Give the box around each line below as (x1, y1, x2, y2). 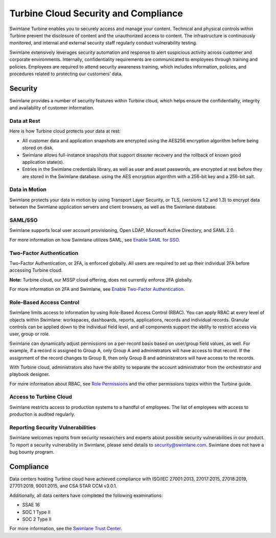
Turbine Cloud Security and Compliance (9, 8, 183, 19)
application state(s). (22, 159, 64, 165)
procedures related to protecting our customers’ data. (9, 71, 123, 77)
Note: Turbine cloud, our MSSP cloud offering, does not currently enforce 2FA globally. (9, 276, 193, 283)
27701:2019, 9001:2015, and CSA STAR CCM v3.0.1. (9, 483, 118, 489)
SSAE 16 (22, 502, 40, 508)
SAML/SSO (9, 217, 38, 224)
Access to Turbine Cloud (9, 393, 73, 400)
